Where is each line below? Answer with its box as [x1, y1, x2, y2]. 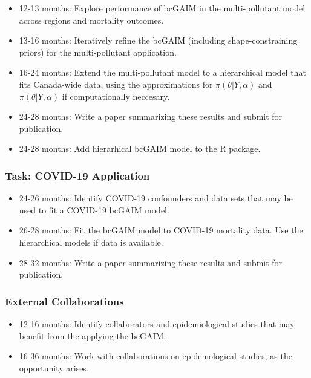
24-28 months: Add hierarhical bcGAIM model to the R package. [19, 142, 261, 155]
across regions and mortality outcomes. [19, 13, 164, 26]
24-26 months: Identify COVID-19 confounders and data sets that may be [19, 192, 293, 204]
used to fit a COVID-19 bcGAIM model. [19, 203, 169, 216]
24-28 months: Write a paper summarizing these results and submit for [19, 110, 283, 123]
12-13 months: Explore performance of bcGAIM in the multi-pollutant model [19, 2, 306, 14]
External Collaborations [5, 293, 124, 308]
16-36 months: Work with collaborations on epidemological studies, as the [19, 350, 292, 362]
